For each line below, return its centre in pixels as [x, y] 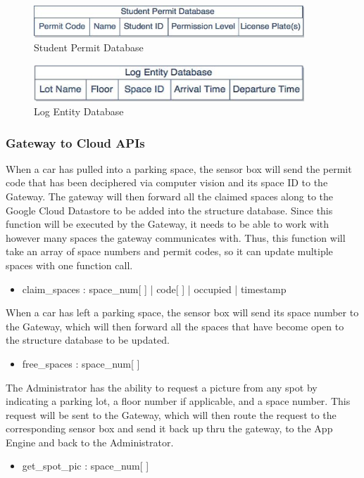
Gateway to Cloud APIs [75, 142]
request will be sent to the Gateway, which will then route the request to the [171, 414]
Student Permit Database [89, 47]
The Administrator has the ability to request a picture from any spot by [162, 387]
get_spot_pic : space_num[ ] [86, 466]
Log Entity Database [79, 111]
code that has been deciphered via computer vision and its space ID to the [167, 182]
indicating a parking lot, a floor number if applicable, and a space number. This [178, 401]
